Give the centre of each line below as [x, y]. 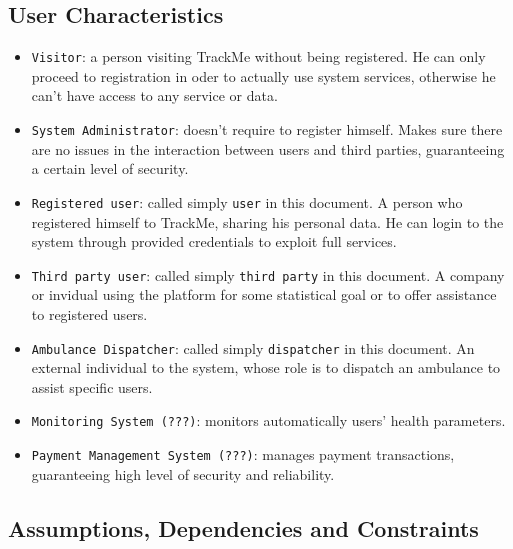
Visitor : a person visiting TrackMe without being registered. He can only [258, 56]
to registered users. [89, 313]
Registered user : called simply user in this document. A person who [247, 201]
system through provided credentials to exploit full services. [214, 241]
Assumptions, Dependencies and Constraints [243, 527]
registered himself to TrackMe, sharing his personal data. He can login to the [267, 221]
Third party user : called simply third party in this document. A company [268, 274]
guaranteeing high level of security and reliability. [183, 473]
